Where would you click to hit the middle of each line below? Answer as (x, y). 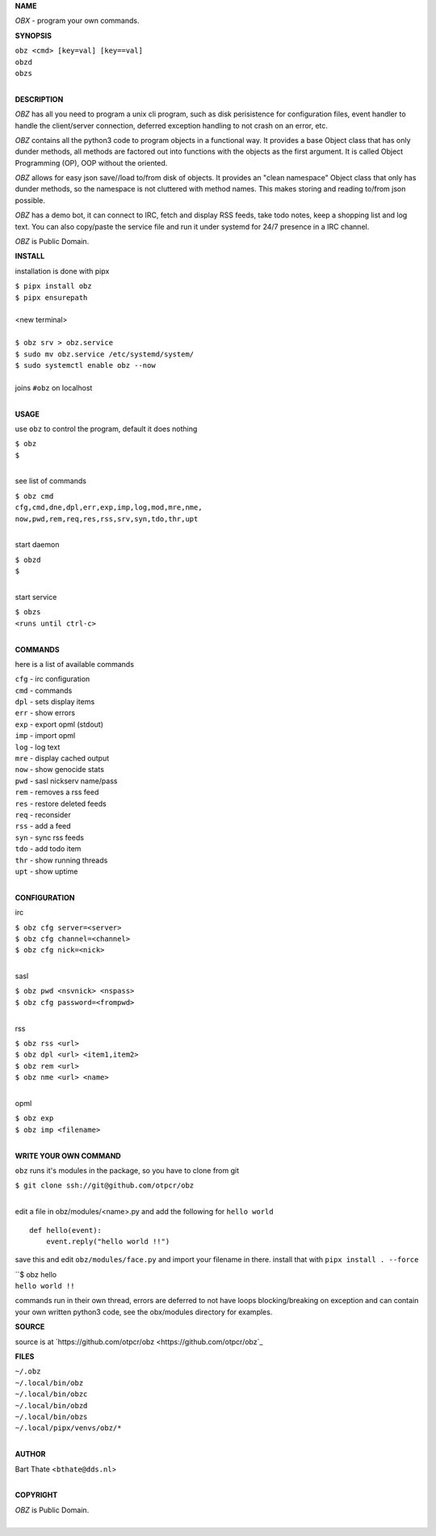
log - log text (38, 747)
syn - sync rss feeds (50, 838)
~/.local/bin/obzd (51, 1405)
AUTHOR (30, 1454)
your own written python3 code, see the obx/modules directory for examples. (144, 1312)
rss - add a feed (43, 826)
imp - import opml (45, 736)
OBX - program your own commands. (77, 21)
